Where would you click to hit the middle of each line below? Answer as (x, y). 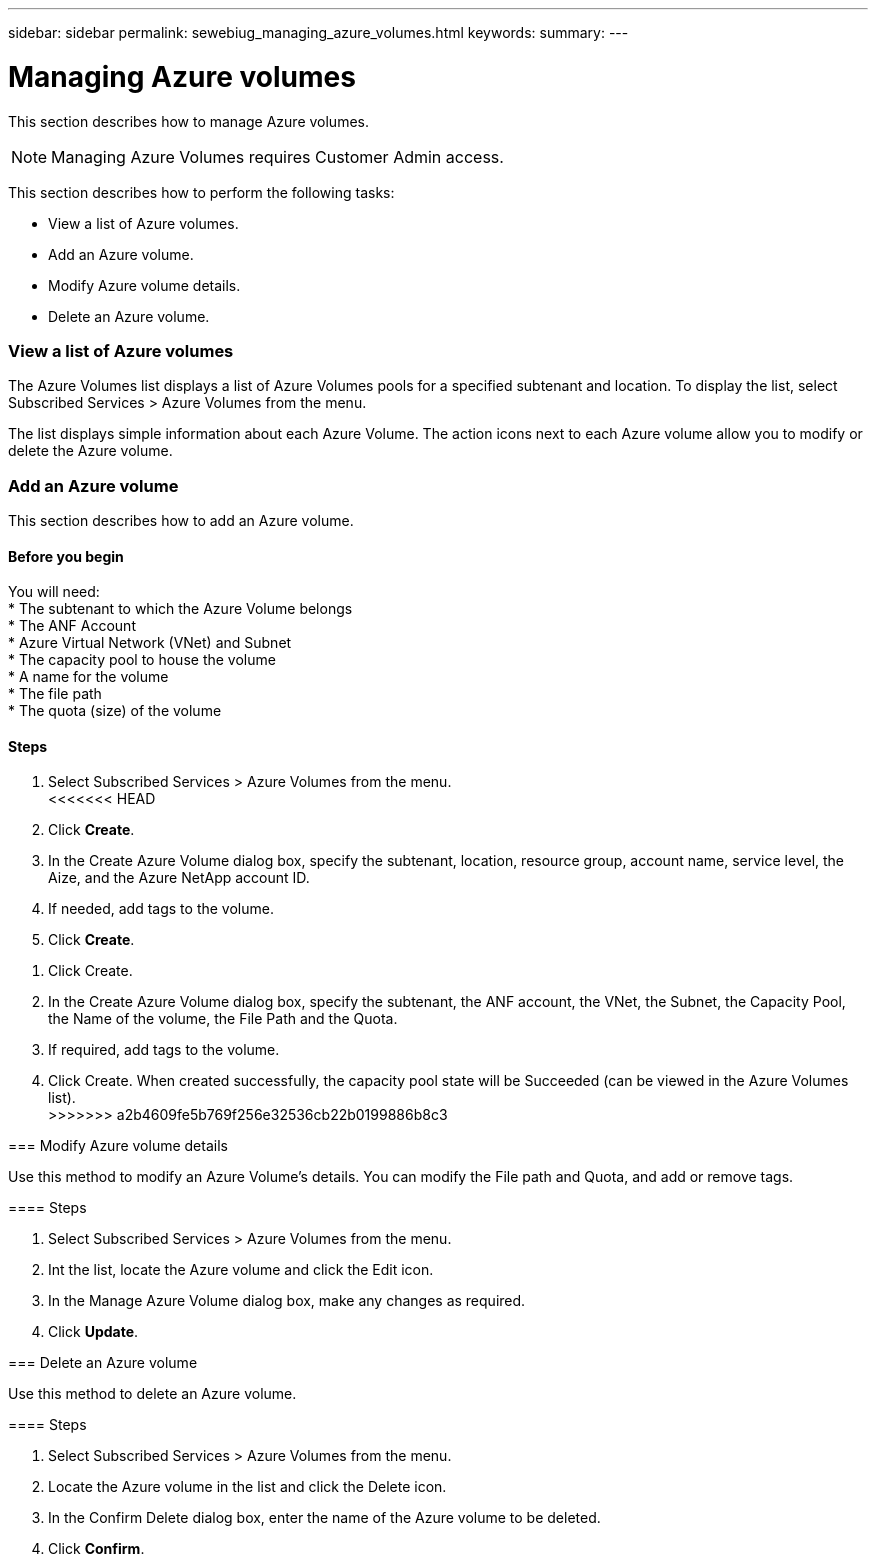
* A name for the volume (88, 677)
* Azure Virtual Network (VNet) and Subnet (150, 643)
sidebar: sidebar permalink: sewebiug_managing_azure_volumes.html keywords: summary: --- (318, 32)
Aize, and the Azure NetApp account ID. (179, 878)
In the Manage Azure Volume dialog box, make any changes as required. (287, 1301)
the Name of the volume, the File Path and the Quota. (223, 1019)
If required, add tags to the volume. (164, 1050)
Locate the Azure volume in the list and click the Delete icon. (247, 1487)
